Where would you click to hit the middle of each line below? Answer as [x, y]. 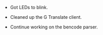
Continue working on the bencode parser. [54, 27]
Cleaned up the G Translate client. [46, 17]
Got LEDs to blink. [29, 7]
